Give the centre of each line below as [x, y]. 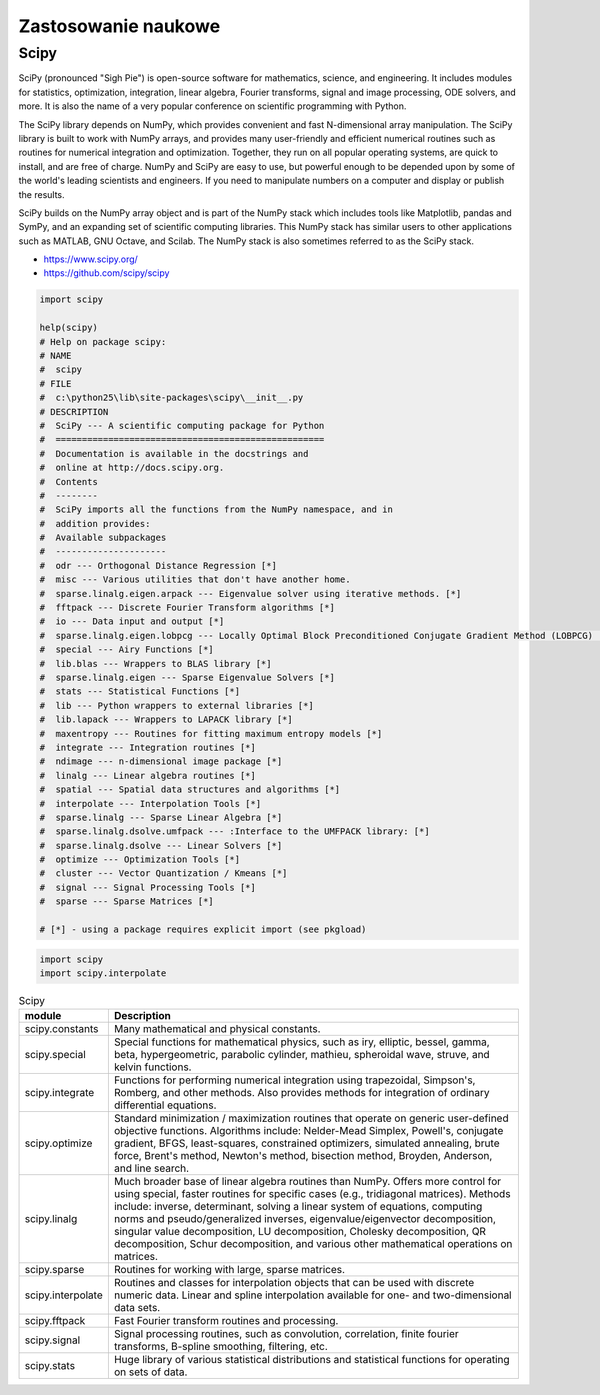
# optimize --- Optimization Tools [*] [139, 859]
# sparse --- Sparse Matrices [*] [126, 901]
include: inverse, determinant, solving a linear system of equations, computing [298, 1207]
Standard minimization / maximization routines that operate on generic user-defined [311, 1118]
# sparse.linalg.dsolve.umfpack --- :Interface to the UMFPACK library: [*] [234, 831]
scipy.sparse [54, 1270]
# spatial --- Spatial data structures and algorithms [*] [190, 789]
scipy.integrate [59, 1093]
